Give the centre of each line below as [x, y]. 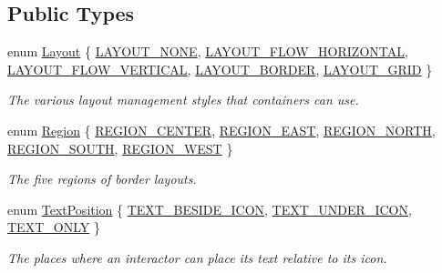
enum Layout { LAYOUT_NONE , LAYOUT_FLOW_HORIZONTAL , [208, 51]
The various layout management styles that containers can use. [183, 100]
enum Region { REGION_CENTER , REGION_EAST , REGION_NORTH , [221, 130]
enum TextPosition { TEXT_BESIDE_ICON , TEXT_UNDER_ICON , [210, 209]
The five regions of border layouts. [102, 179]
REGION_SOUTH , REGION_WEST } [120, 148]
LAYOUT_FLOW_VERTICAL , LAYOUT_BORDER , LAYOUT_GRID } [220, 69]
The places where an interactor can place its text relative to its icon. [197, 257]
